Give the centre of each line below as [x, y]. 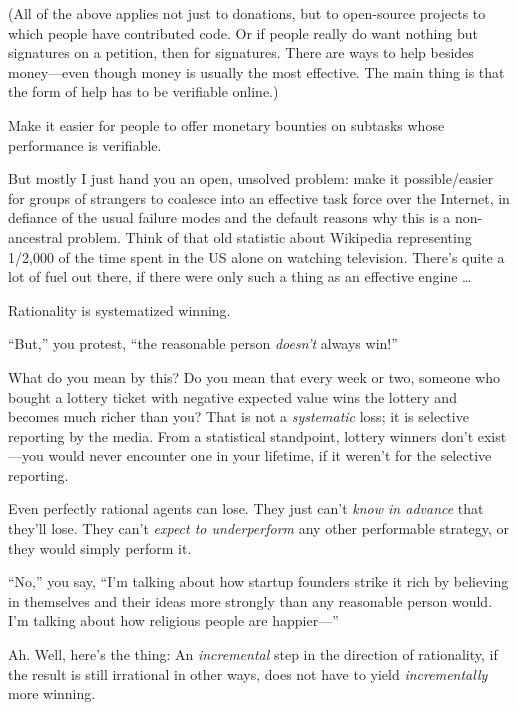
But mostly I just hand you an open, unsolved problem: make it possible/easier [251, 178]
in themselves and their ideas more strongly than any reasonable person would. [250, 600]
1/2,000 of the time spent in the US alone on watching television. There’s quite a [256, 256]
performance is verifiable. [85, 144]
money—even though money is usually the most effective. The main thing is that [256, 71]
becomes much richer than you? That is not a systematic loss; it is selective [238, 416]
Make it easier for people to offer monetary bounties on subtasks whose [226, 124]
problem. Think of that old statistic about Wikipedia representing [269, 236]
